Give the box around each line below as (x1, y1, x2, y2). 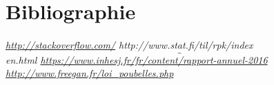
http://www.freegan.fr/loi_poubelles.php (6, 66, 174, 80)
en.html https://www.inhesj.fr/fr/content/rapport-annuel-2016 (6, 52, 268, 66)
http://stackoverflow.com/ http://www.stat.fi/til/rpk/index (6, 37, 253, 51)
